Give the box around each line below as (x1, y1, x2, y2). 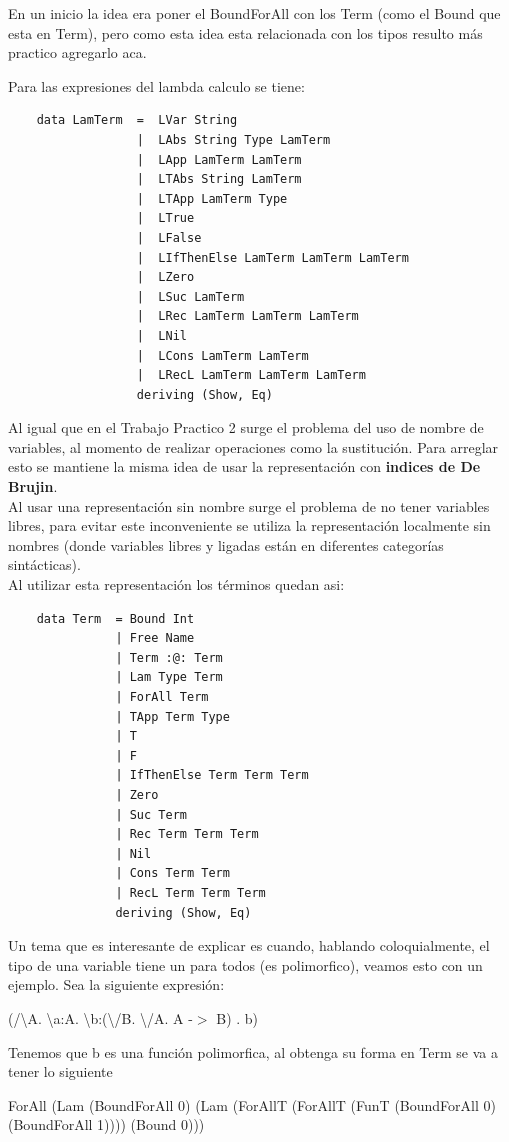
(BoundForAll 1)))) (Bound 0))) (8, 1114, 205, 1135)
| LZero (136, 270, 195, 285)
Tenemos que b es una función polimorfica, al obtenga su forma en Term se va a (8, 1041, 498, 1062)
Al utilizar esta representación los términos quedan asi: (8, 574, 345, 595)
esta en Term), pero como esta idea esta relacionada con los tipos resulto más (8, 22, 483, 43)
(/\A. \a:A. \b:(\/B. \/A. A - (8, 1007, 193, 1028)
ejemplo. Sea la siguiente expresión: (8, 974, 225, 995)
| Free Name (115, 631, 195, 646)
